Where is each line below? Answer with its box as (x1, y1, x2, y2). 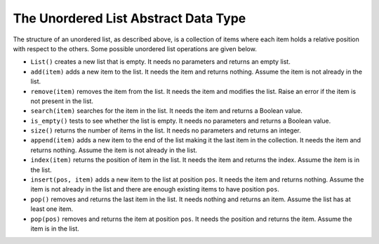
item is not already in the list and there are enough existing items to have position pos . (30, 185, 280, 194)
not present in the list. (30, 97, 94, 105)
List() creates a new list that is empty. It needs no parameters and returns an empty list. (30, 57, 291, 66)
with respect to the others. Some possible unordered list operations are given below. (13, 44, 258, 53)
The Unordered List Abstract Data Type (13, 11, 246, 26)
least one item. (30, 205, 74, 213)
